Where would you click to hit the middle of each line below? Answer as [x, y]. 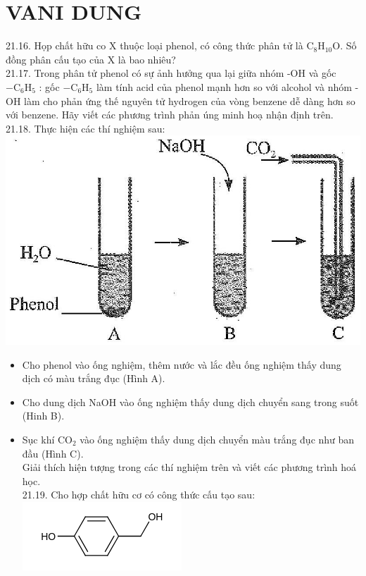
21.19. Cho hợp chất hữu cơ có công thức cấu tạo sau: [139, 495]
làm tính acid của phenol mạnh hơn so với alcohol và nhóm [224, 86]
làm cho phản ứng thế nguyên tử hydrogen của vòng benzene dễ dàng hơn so [190, 100]
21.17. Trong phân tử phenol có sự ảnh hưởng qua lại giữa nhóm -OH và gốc [171, 73]
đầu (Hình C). [53, 453]
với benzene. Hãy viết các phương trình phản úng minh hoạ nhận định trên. [170, 115]
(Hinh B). [43, 416]
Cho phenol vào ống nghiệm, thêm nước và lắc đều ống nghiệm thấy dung [182, 364]
